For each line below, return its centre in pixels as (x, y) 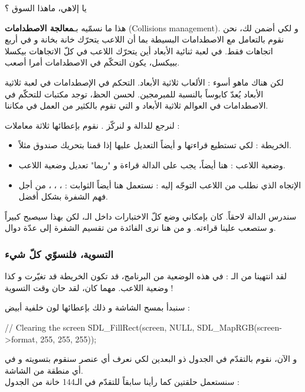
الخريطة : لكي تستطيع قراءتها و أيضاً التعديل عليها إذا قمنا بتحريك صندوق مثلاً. (155, 145)
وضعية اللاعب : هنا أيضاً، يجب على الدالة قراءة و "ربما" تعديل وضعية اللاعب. (152, 164)
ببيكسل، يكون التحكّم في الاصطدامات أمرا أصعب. (92, 62)
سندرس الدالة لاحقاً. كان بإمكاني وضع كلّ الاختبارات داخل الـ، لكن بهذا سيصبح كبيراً (151, 216)
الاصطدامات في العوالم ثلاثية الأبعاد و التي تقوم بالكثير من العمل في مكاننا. (137, 105)
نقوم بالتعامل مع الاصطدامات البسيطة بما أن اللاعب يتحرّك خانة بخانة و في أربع (145, 39)
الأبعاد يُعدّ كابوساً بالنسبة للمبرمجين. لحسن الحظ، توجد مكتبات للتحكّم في (134, 94)
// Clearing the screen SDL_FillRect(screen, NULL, (100, 327)
